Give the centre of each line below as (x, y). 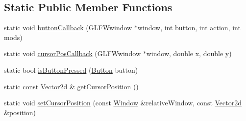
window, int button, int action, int (189, 28)
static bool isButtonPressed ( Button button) (71, 70)
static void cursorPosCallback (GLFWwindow (73, 53)
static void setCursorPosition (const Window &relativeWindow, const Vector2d (123, 103)
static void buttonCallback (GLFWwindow (68, 28)
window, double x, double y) (189, 53)
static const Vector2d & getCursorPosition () (71, 86)
